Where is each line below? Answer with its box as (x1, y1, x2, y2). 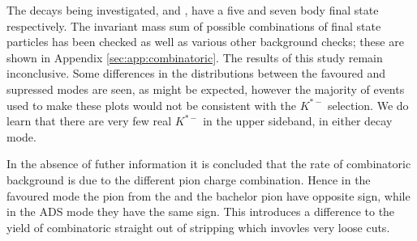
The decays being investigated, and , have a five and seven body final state (6, 2, 379, 18)
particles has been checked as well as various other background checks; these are (6, 33, 404, 50)
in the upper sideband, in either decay (203, 112, 393, 129)
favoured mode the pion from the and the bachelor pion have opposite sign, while (6, 187, 411, 204)
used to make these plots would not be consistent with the (6, 96, 296, 113)
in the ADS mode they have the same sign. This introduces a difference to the (6, 203, 395, 220)
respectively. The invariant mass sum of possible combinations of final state (6, 17, 381, 34)
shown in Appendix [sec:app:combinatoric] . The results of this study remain (6, 49, 383, 66)
